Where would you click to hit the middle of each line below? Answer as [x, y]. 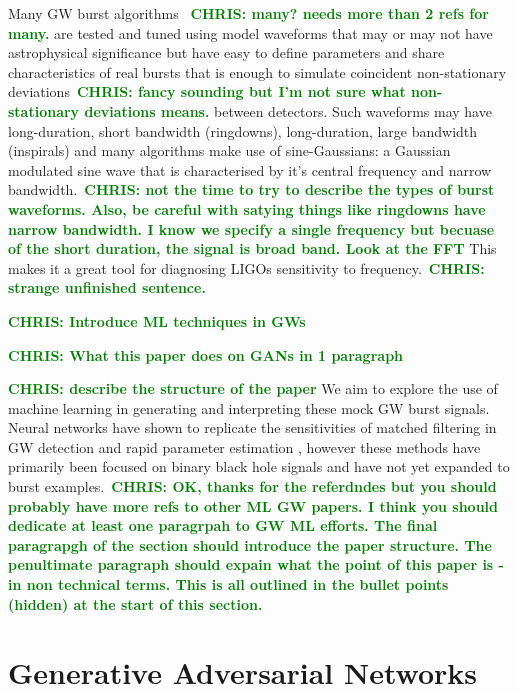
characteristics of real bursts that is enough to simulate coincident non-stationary [257, 71]
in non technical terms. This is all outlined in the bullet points [228, 584]
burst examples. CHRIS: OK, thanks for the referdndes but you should [252, 486]
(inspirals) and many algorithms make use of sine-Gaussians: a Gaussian [229, 150]
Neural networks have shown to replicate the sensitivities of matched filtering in [252, 427]
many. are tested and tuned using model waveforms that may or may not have [250, 32]
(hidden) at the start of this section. [135, 603]
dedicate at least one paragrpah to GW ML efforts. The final [223, 525]
